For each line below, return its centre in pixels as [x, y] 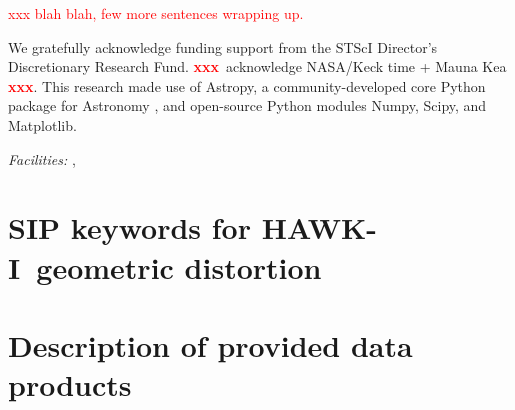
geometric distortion [179, 266]
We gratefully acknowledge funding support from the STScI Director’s [223, 46]
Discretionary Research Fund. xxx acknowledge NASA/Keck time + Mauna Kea [257, 66]
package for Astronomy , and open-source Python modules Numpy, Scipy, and [247, 105]
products [70, 384]
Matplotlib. [42, 124]
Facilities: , [42, 158]
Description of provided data [210, 344]
